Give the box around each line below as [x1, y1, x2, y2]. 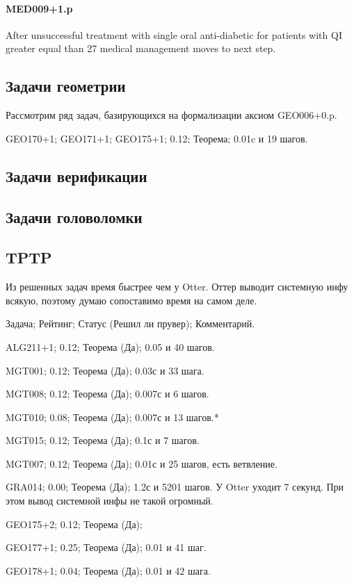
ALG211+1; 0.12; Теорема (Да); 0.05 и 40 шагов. [6, 339, 215, 354]
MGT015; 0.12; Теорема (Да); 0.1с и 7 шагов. [6, 433, 200, 447]
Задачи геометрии [6, 75, 126, 97]
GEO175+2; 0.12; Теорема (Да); [6, 516, 143, 531]
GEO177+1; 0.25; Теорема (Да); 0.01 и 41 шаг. [6, 540, 207, 555]
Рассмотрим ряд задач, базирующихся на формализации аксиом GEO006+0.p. [6, 108, 337, 122]
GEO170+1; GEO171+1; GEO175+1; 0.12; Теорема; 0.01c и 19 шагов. [6, 131, 308, 145]
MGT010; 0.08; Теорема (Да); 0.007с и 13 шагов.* [6, 409, 219, 424]
